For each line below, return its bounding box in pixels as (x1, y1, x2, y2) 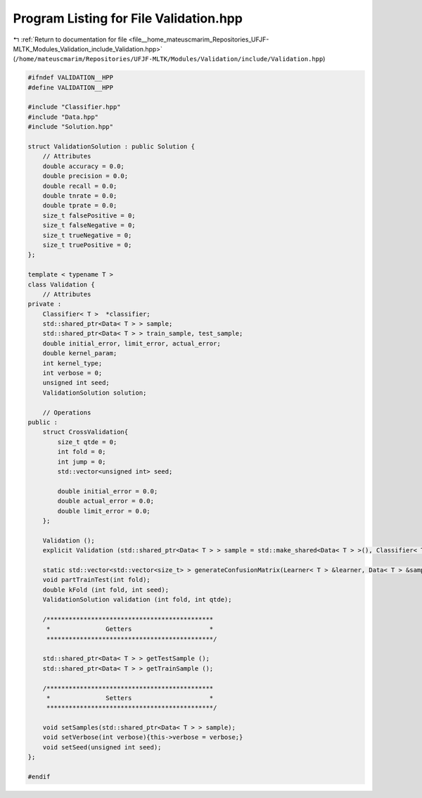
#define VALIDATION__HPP (27, 83, 114, 91)
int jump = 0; (57, 457, 106, 466)
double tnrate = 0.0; (42, 192, 117, 200)
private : (27, 300, 62, 308)
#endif (27, 773, 51, 781)
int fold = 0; (57, 448, 106, 456)
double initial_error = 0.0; (57, 487, 158, 495)
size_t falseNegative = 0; (42, 222, 136, 229)
